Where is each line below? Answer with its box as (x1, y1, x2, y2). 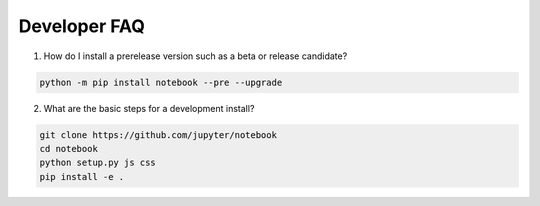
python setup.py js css (39, 157, 157, 169)
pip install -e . (39, 171, 125, 182)
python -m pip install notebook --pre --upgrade (39, 76, 283, 88)
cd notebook (39, 143, 99, 154)
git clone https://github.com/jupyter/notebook (39, 129, 277, 140)
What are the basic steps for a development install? (43, 102, 255, 114)
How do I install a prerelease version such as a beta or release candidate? (43, 50, 348, 62)
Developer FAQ (18, 15, 145, 37)
